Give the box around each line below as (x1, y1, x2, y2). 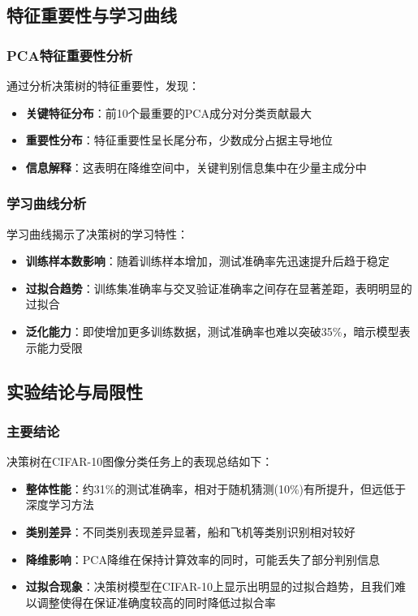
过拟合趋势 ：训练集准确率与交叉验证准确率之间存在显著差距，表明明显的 (25, 279, 412, 296)
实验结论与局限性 (6, 378, 143, 403)
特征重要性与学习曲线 (6, 2, 177, 28)
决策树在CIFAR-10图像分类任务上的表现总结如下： (6, 453, 274, 470)
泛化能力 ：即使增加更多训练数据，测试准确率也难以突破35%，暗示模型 (25, 322, 399, 339)
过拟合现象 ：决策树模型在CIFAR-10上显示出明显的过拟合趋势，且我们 (25, 578, 395, 595)
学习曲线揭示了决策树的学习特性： (6, 225, 188, 242)
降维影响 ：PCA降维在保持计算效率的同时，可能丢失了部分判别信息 (25, 550, 380, 567)
